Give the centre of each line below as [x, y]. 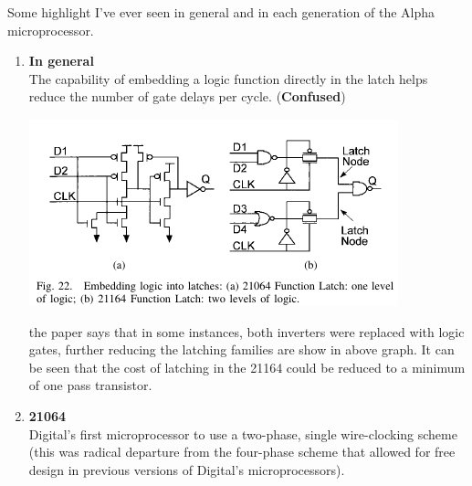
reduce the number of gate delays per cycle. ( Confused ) [187, 96]
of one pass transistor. [90, 385]
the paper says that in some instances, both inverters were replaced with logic [246, 331]
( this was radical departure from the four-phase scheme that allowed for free [242, 452]
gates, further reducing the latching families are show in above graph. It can [241, 349]
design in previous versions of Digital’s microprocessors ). [187, 469]
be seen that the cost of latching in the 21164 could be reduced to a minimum [247, 367]
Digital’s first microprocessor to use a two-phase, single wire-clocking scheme [243, 433]
